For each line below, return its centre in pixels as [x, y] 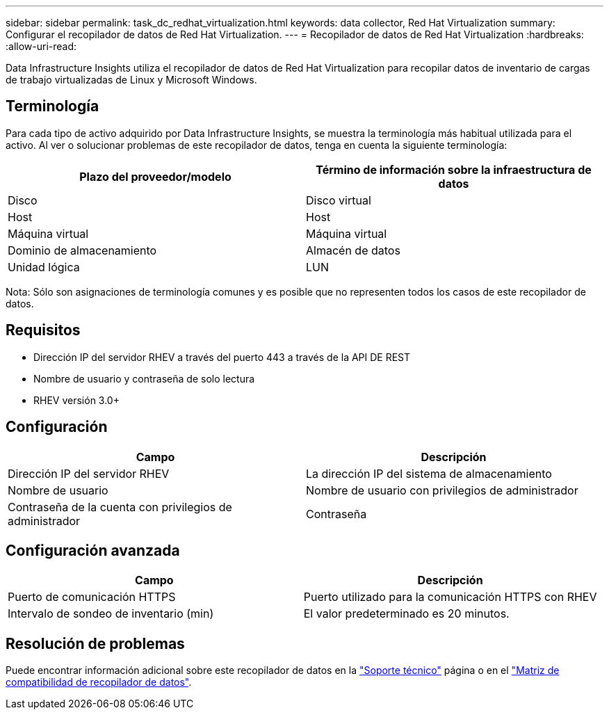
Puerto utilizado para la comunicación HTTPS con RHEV [450, 597]
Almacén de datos [353, 250]
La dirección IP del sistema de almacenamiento [429, 473]
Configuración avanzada [93, 550]
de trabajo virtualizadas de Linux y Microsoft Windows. [131, 80]
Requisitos [43, 330]
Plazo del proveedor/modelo [155, 176]
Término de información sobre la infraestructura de [454, 169]
